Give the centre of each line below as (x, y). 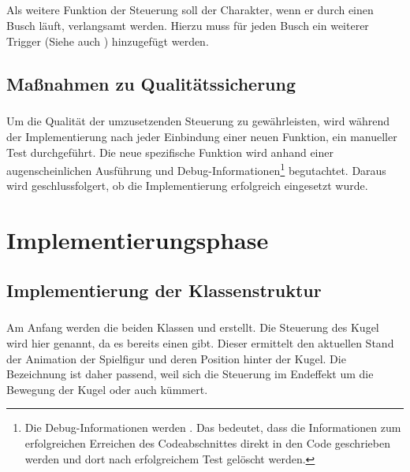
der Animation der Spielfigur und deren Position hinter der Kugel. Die (176, 358)
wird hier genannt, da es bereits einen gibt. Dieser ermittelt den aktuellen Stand (200, 343)
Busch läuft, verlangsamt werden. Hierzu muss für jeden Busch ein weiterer (188, 25)
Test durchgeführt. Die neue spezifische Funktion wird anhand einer (170, 152)
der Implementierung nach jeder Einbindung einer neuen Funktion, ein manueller (202, 136)
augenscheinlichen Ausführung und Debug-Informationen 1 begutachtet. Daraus (196, 169)
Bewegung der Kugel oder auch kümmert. (107, 389)
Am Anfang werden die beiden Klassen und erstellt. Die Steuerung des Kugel (193, 327)
